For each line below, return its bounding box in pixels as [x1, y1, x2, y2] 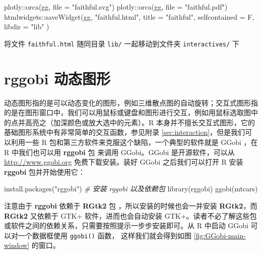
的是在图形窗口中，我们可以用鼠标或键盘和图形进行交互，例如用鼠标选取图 [4, 107, 251, 118]
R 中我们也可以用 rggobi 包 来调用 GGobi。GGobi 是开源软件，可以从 [4, 146, 235, 157]
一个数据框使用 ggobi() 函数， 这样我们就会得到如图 [18, 230, 192, 240]
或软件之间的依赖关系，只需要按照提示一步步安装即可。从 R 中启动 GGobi [4, 220, 248, 231]
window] [4, 240, 30, 250]
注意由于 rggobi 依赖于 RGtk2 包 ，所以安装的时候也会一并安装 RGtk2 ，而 [4, 200, 257, 211]
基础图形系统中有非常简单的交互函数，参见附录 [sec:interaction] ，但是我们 [4, 127, 245, 137]
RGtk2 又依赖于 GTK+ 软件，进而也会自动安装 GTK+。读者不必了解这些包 [4, 210, 257, 221]
